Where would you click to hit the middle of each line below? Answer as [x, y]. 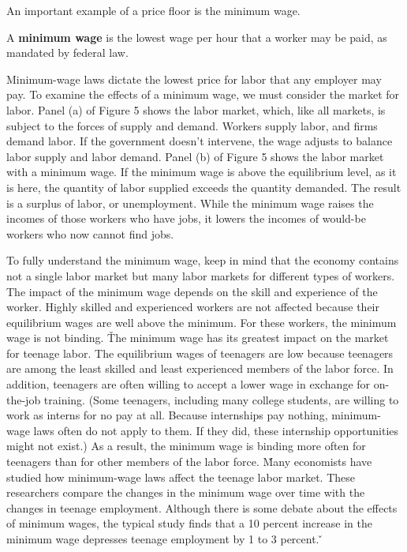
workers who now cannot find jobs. [90, 233]
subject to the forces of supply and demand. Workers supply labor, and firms [192, 125]
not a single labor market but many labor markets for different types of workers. [201, 275]
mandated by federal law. [67, 53]
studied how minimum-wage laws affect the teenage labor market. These [181, 477]
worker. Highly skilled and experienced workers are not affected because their [193, 307]
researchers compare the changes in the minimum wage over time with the [186, 492]
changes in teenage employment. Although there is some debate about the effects [202, 507]
